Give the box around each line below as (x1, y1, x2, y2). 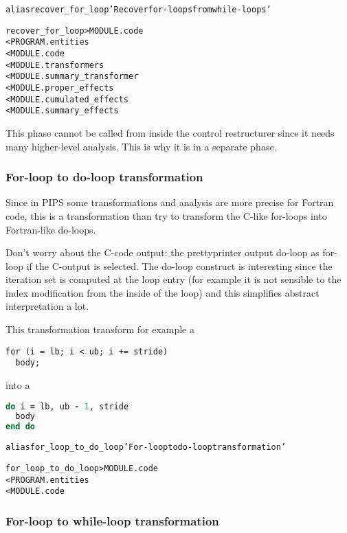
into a (5, 377, 30, 392)
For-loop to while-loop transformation (5, 512, 219, 529)
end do (5, 422, 35, 432)
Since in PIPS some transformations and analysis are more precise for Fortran (5, 195, 334, 209)
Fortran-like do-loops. (5, 222, 96, 236)
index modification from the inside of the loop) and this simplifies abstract (5, 285, 320, 299)
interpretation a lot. (5, 299, 89, 313)
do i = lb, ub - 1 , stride (5, 401, 129, 411)
